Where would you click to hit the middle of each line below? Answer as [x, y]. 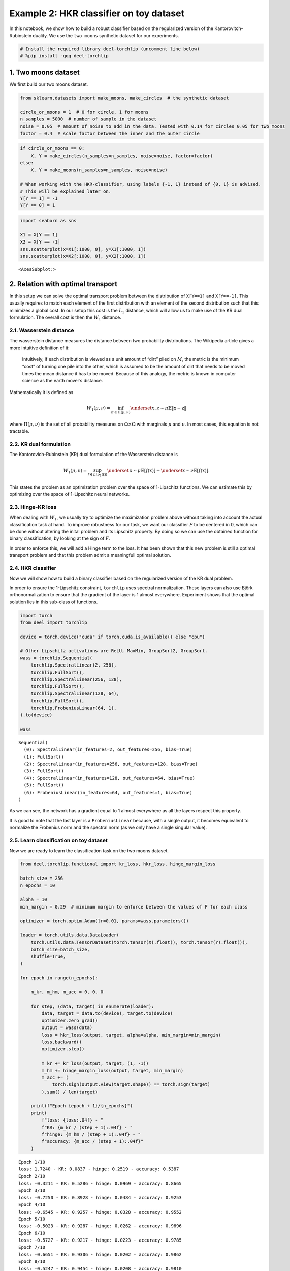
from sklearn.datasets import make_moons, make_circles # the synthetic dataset [125, 98]
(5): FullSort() [44, 785]
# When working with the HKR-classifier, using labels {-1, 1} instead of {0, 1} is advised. [141, 184]
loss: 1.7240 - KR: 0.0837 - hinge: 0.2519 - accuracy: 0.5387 [99, 1169]
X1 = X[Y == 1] [39, 235]
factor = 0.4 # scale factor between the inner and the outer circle [110, 133]
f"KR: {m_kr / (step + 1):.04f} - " [87, 1127]
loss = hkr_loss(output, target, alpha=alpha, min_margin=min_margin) [131, 1035]
